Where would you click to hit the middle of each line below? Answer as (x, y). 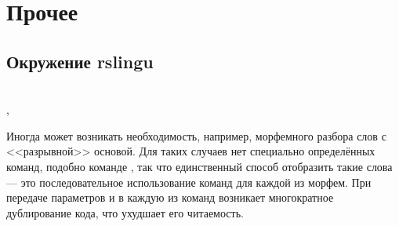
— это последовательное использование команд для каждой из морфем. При (189, 182)
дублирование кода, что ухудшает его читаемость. (125, 212)
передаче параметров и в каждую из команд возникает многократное (170, 197)
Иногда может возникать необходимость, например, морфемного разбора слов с (196, 135)
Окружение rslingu (80, 61)
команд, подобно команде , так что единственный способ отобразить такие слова (199, 166)
